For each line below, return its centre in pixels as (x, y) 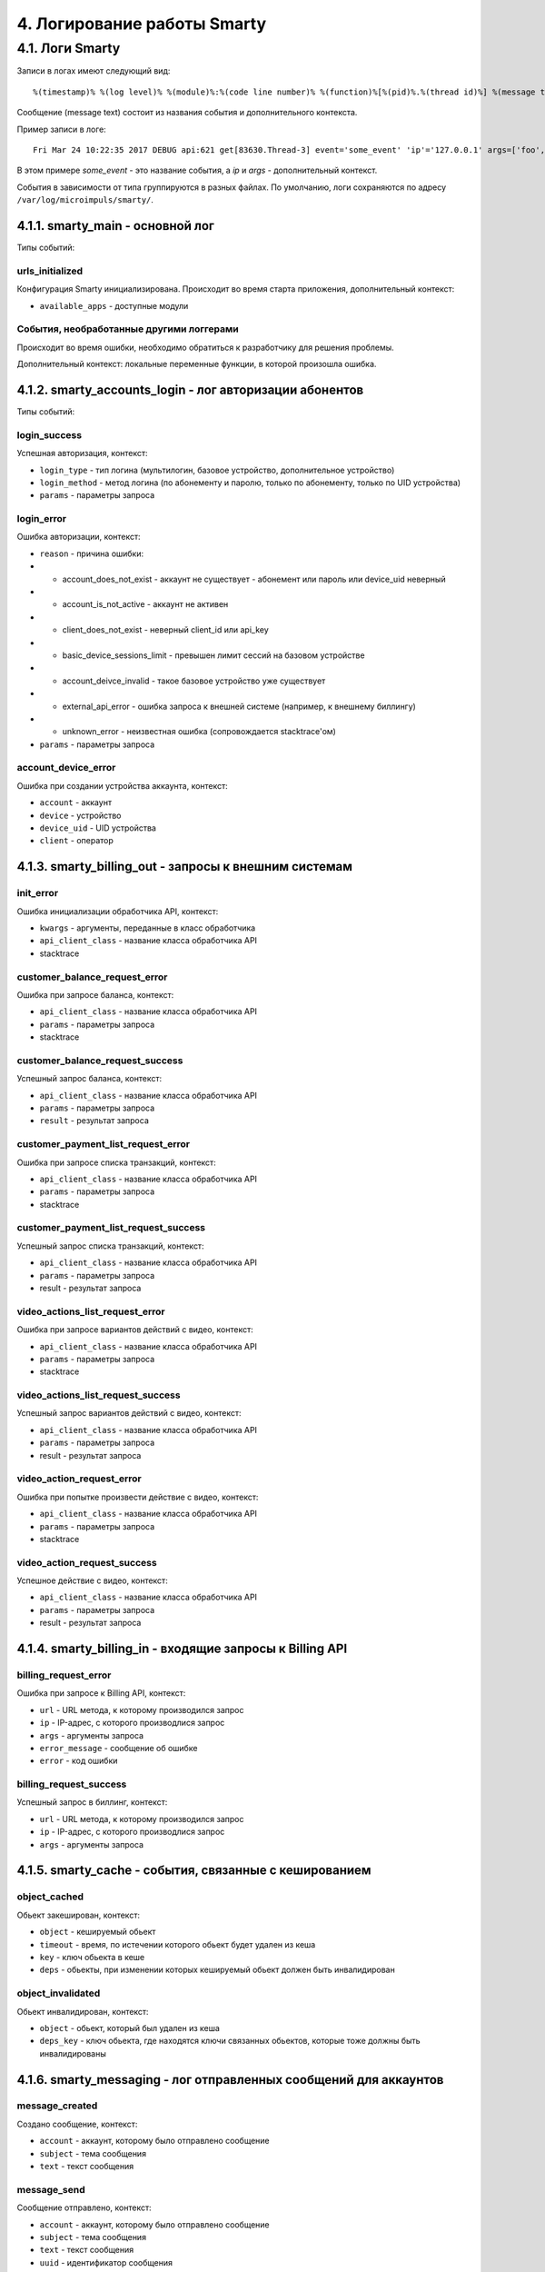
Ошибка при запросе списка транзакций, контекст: (117, 1162)
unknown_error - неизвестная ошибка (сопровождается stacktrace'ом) (199, 732)
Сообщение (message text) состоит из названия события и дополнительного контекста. (187, 113)
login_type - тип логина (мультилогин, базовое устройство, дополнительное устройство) (217, 470)
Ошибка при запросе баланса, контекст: (95, 994)
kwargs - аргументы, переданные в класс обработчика (148, 928)
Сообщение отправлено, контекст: (84, 2207)
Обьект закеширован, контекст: (79, 1915)
